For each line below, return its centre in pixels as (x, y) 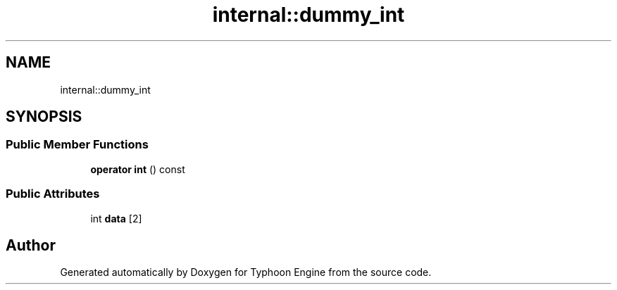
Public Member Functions (77, 145)
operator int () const (138, 169)
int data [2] (116, 218)
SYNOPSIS (44, 117)
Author (31, 245)
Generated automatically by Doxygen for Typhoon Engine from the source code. (246, 272)
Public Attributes (53, 194)
